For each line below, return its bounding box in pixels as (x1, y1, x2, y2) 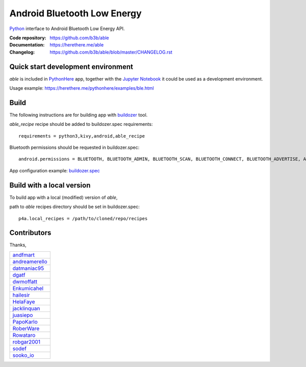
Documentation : (9, 42, 45, 48)
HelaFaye (12, 298, 35, 305)
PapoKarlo (12, 318, 38, 325)
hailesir (12, 291, 30, 298)
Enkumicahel (12, 284, 43, 292)
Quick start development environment (9, 62, 134, 71)
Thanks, (9, 242, 27, 248)
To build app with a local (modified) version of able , (9, 194, 118, 200)
